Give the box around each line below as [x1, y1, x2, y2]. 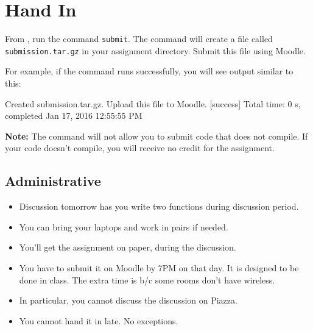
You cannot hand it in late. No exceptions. [19, 314, 178, 327]
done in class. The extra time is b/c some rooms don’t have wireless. [19, 273, 275, 286]
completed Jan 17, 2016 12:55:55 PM [5, 109, 142, 122]
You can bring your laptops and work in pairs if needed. [19, 220, 228, 233]
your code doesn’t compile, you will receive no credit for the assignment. [5, 141, 275, 154]
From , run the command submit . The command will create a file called [5, 32, 273, 45]
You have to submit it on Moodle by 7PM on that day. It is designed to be [19, 261, 299, 274]
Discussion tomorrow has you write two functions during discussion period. [19, 200, 299, 213]
